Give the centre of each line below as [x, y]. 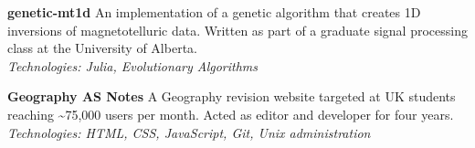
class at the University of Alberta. [102, 48]
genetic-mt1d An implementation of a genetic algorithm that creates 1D [214, 12]
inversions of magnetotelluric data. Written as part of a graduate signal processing [237, 30]
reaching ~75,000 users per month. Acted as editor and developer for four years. [231, 114]
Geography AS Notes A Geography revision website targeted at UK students [232, 96]
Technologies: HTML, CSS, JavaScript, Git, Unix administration [189, 132]
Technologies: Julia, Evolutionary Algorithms [133, 65]
